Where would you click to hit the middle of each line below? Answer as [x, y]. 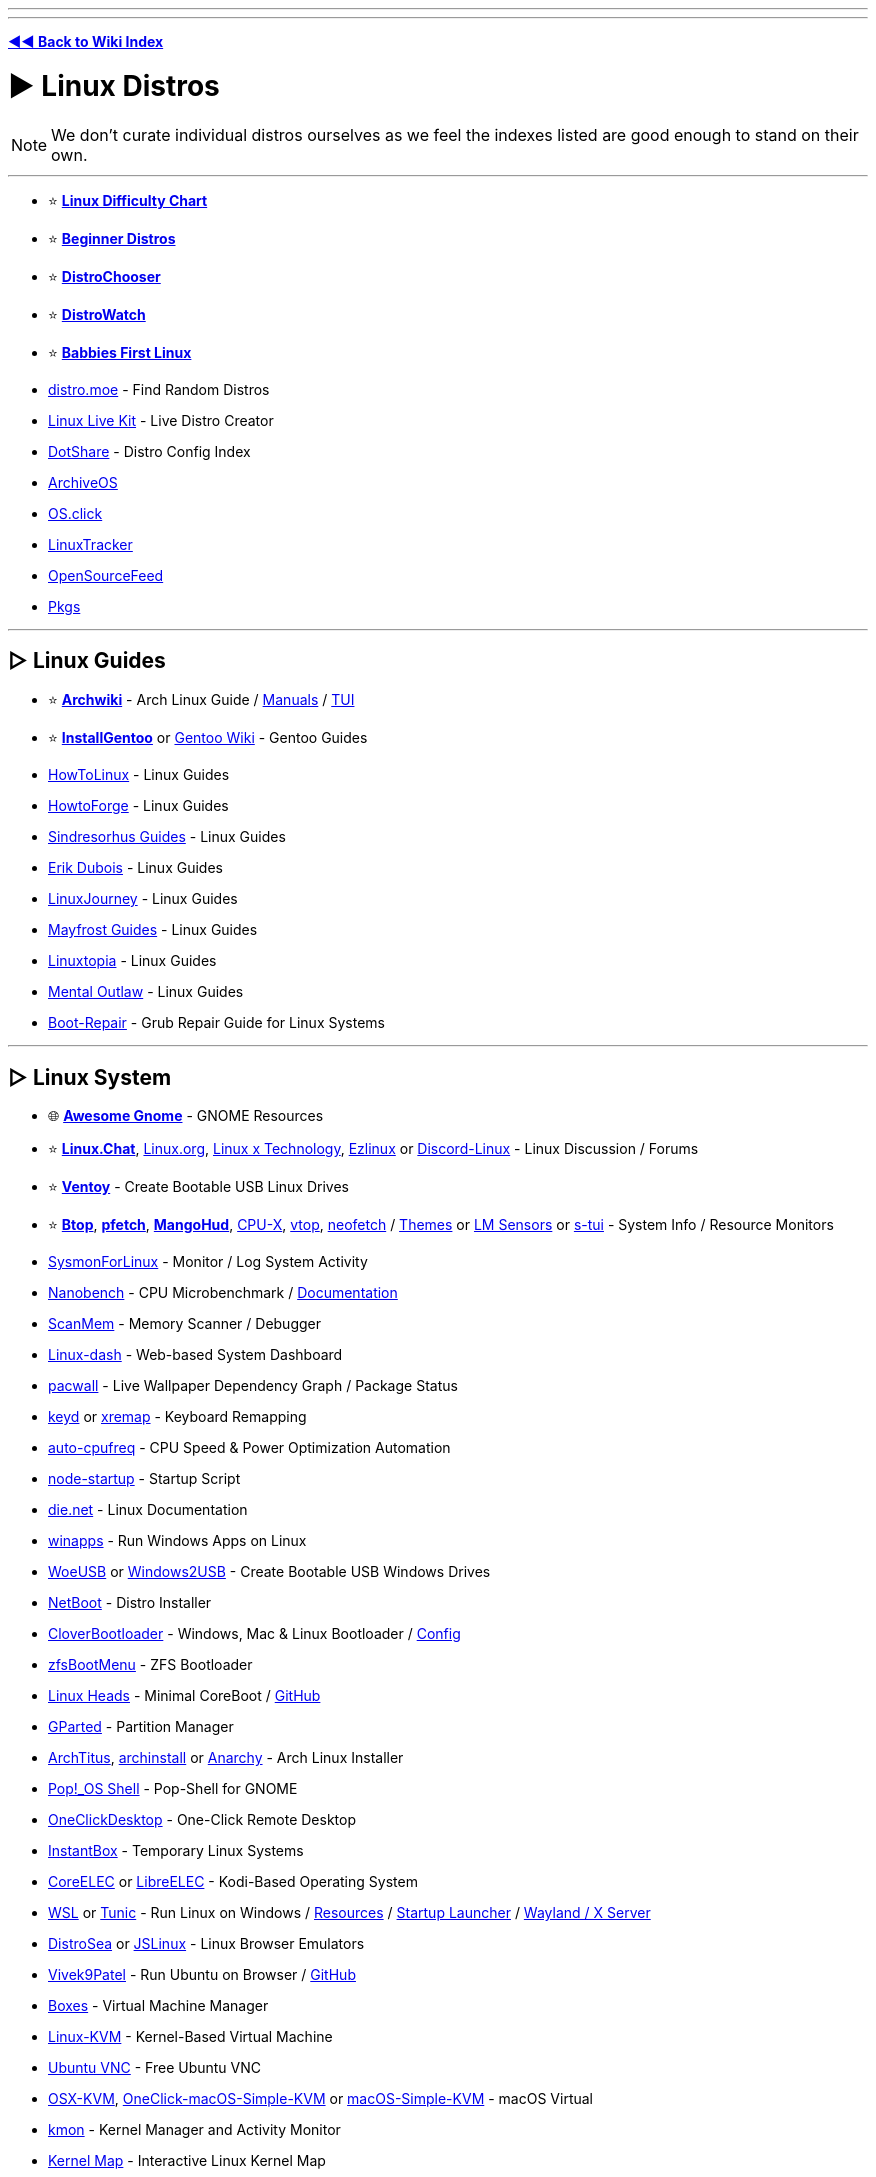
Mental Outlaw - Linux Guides [146, 992]
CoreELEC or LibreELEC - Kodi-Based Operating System [233, 1882]
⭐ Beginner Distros [112, 238]
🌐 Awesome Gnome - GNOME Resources [186, 1116]
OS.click [75, 513]
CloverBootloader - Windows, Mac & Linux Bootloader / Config [254, 1634]
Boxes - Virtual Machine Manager [158, 2006]
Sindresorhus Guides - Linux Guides [167, 837]
